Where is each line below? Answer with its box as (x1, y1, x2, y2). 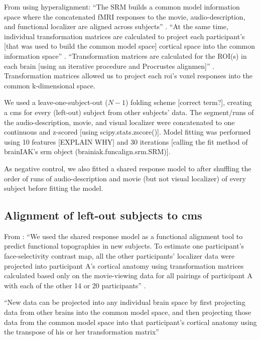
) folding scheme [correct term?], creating (125, 97, 252, 107)
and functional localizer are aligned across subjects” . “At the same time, (4, 21, 228, 32)
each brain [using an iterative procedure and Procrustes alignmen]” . (4, 60, 215, 71)
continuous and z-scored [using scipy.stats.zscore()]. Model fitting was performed (4, 127, 251, 137)
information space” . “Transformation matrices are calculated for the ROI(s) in (4, 50, 247, 61)
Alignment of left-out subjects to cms (4, 207, 202, 223)
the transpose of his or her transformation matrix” (4, 326, 159, 337)
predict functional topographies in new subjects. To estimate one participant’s (4, 241, 244, 251)
